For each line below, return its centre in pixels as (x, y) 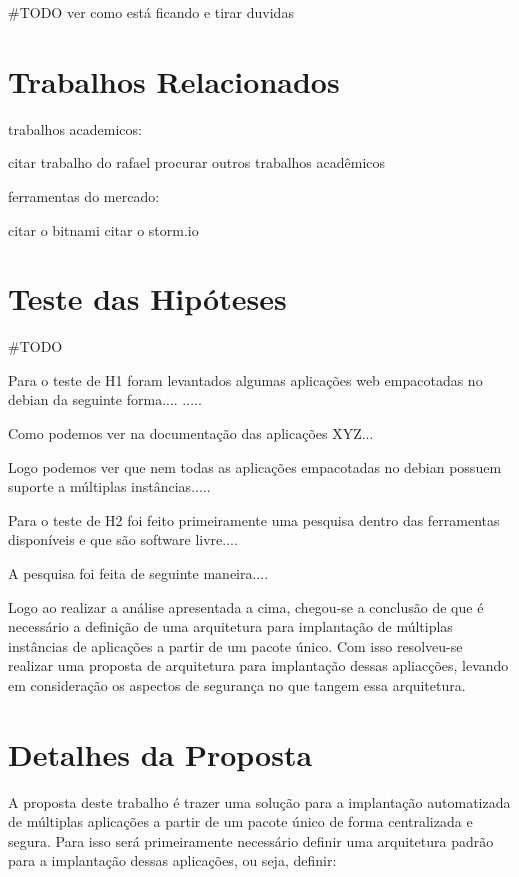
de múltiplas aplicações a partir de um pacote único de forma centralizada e (240, 821)
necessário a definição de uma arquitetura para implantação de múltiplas (230, 626)
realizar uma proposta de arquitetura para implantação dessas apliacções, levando (258, 665)
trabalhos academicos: (75, 128)
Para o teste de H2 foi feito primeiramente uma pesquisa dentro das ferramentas (254, 519)
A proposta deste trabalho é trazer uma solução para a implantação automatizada (259, 801)
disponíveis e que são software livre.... (123, 539)
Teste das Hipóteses (147, 298)
